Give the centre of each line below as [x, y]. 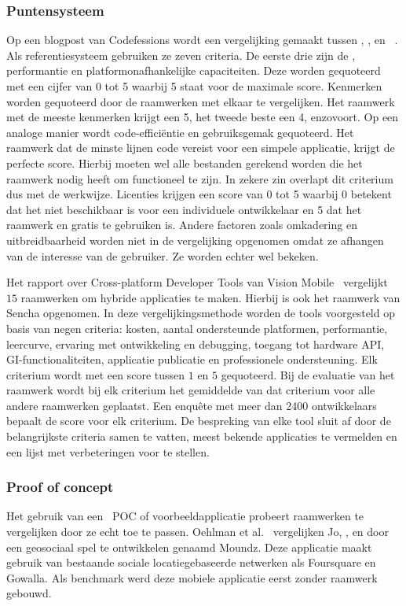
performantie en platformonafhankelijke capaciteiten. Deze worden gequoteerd [194, 70]
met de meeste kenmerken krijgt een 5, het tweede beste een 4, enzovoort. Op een [203, 117]
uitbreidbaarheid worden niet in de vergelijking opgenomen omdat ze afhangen [195, 240]
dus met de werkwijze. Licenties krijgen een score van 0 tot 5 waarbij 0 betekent [199, 194]
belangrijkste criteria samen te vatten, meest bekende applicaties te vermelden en [202, 436]
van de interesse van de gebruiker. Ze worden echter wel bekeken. [163, 255]
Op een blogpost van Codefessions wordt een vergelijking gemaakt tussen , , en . [202, 40]
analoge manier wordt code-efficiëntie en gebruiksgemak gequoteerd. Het [180, 132]
